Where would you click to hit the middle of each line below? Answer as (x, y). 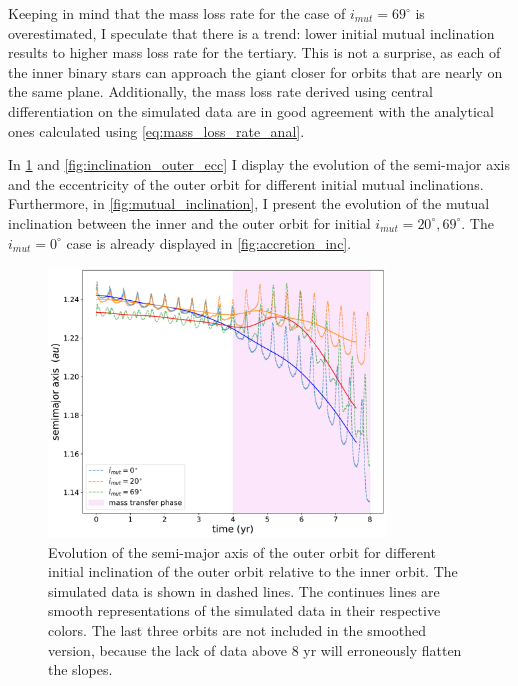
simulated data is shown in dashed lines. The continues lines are (244, 590)
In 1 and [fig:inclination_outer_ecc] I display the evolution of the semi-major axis (259, 164)
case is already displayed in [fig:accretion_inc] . (209, 242)
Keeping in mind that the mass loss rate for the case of (177, 13)
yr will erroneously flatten (382, 649)
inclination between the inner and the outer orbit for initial (189, 222)
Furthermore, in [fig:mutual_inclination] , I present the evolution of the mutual (249, 203)
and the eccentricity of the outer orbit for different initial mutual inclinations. (246, 183)
